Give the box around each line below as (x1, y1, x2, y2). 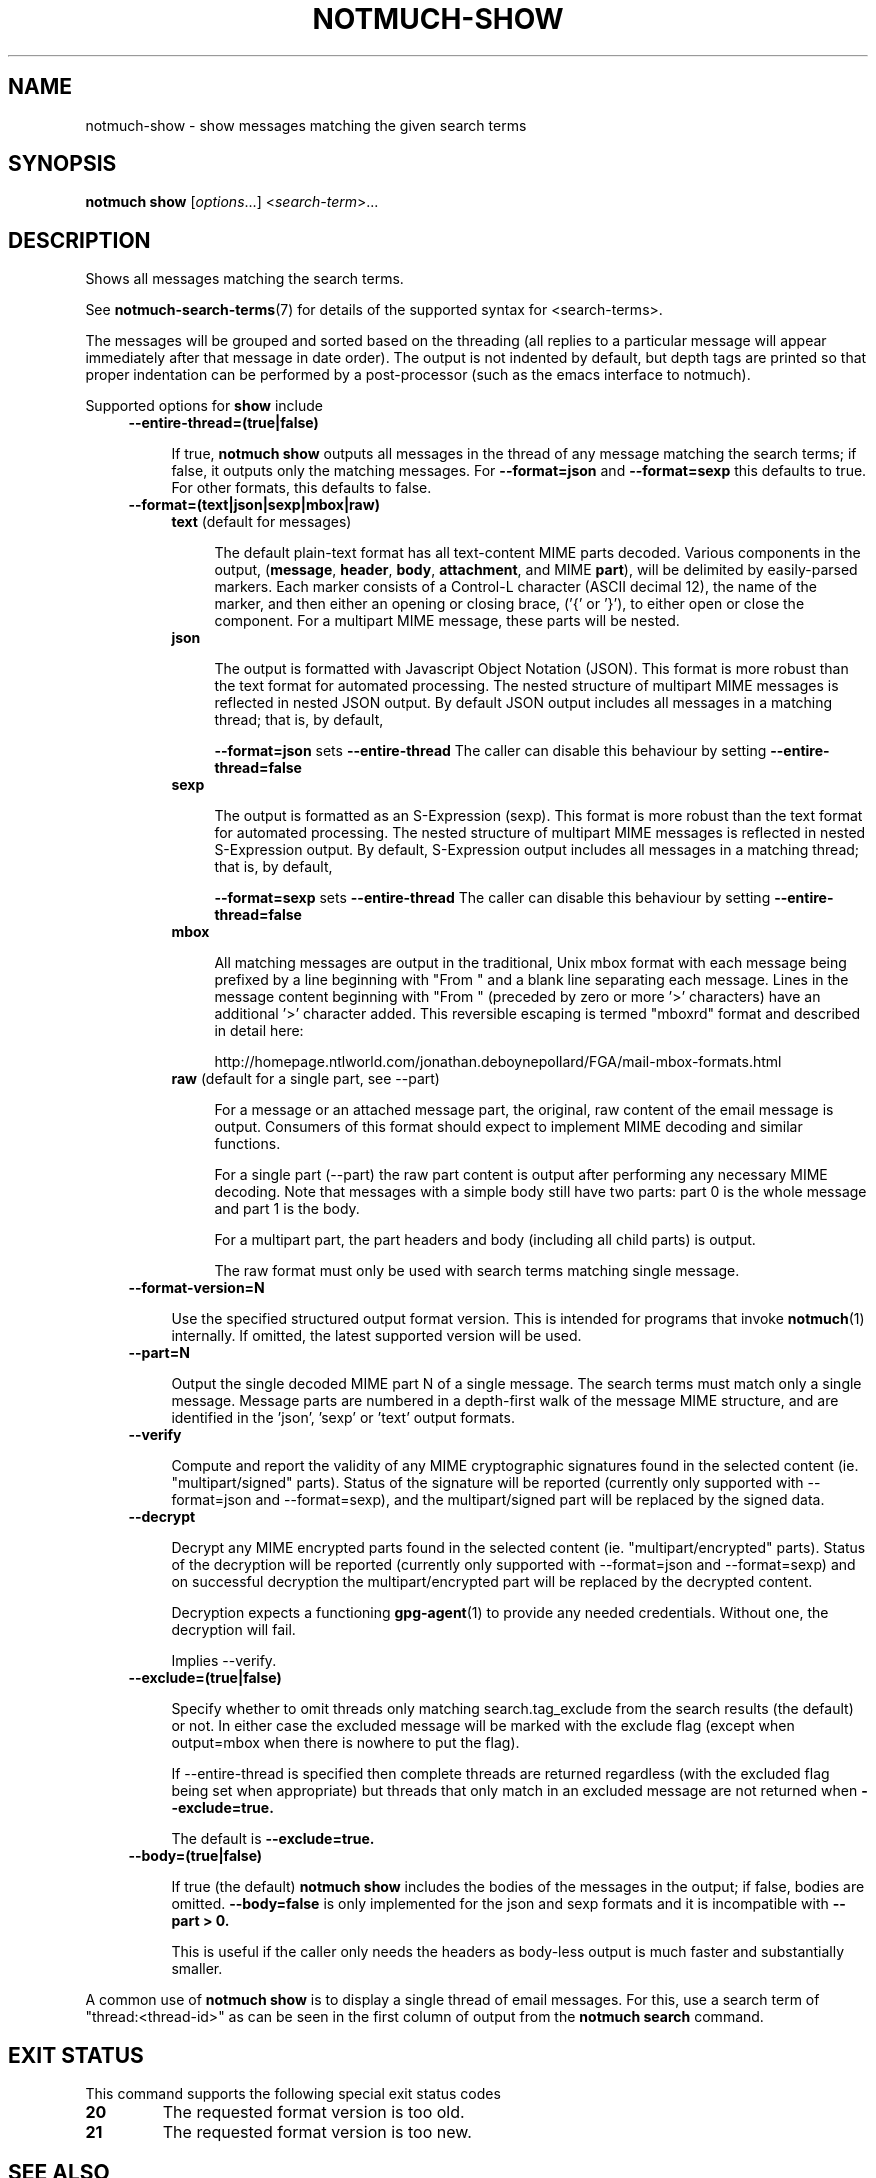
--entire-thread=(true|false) (128, 414, 319, 432)
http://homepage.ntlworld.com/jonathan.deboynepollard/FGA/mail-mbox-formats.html (214, 1053, 782, 1071)
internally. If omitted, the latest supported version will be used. (171, 1327, 582, 1345)
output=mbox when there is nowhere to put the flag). (171, 1734, 520, 1752)
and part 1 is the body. (214, 1200, 360, 1218)
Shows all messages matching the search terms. (85, 270, 404, 288)
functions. (214, 1135, 281, 1153)
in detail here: (214, 1022, 304, 1040)
